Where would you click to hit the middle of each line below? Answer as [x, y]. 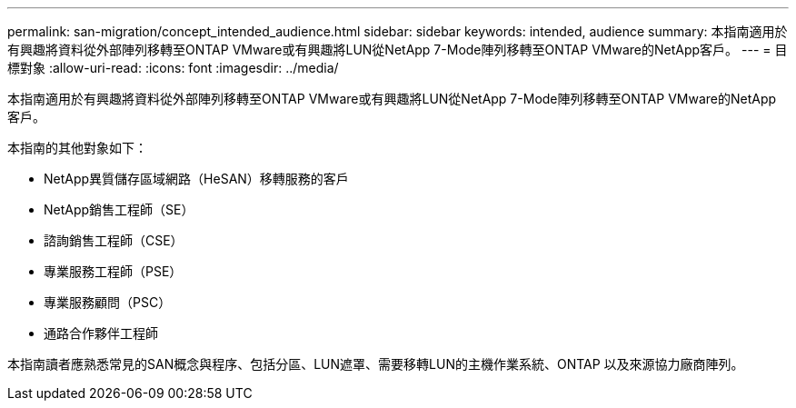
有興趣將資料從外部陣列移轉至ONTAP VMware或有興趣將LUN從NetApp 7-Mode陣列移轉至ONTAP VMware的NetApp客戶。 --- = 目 [398, 50]
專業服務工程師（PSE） [113, 271]
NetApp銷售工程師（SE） [119, 209]
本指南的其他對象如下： [77, 148]
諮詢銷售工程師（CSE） [114, 240]
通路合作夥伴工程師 [101, 333]
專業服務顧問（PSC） [108, 302]
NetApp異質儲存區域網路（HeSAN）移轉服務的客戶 [196, 179]
